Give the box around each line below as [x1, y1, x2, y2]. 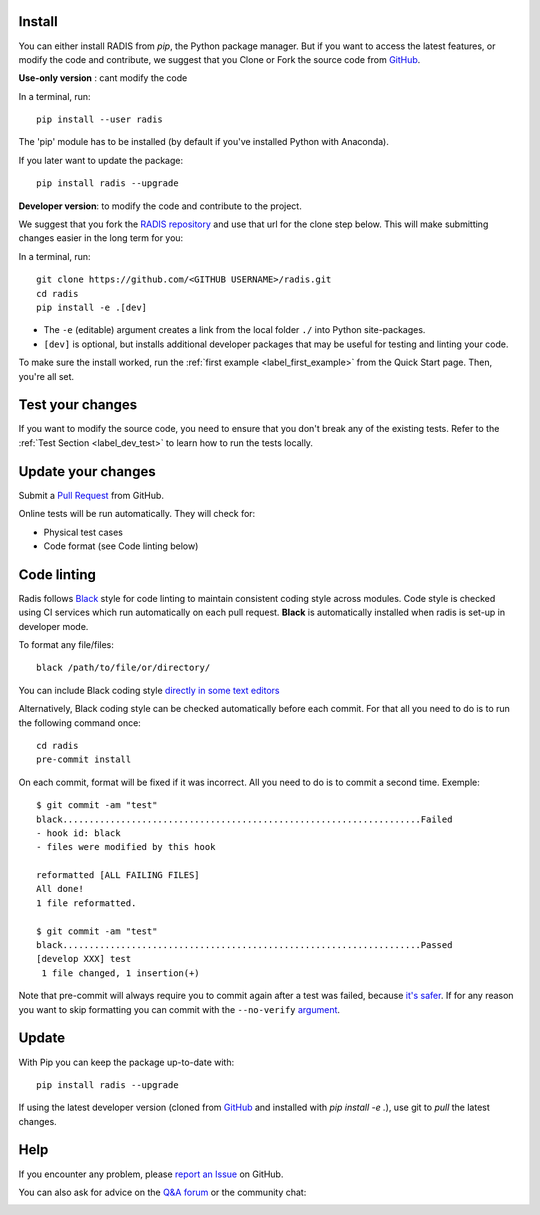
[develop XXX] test [36, 953, 132, 965]
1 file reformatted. [36, 897, 137, 909]
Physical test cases [43, 526, 124, 538]
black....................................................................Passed [36, 940, 453, 951]
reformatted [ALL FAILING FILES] [36, 870, 200, 881]
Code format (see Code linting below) [43, 540, 199, 552]
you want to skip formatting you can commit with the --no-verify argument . [18, 1003, 340, 1015]
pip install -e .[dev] [36, 301, 148, 313]
